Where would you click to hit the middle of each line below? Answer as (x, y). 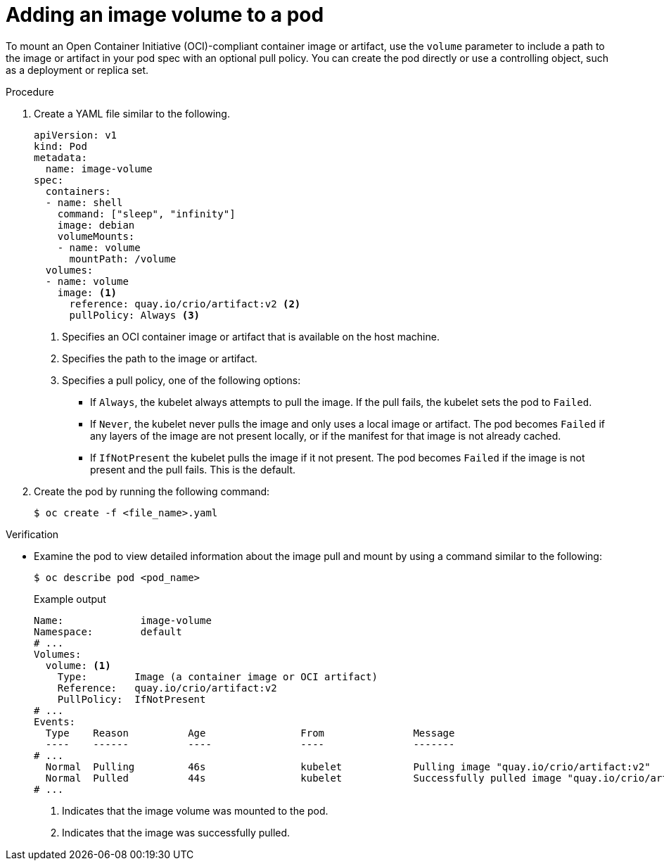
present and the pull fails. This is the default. (193, 469)
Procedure (30, 91)
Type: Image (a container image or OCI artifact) (217, 676)
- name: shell (84, 202)
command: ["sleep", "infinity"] (146, 214)
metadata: (60, 157)
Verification (32, 534)
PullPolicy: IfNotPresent (132, 699)
